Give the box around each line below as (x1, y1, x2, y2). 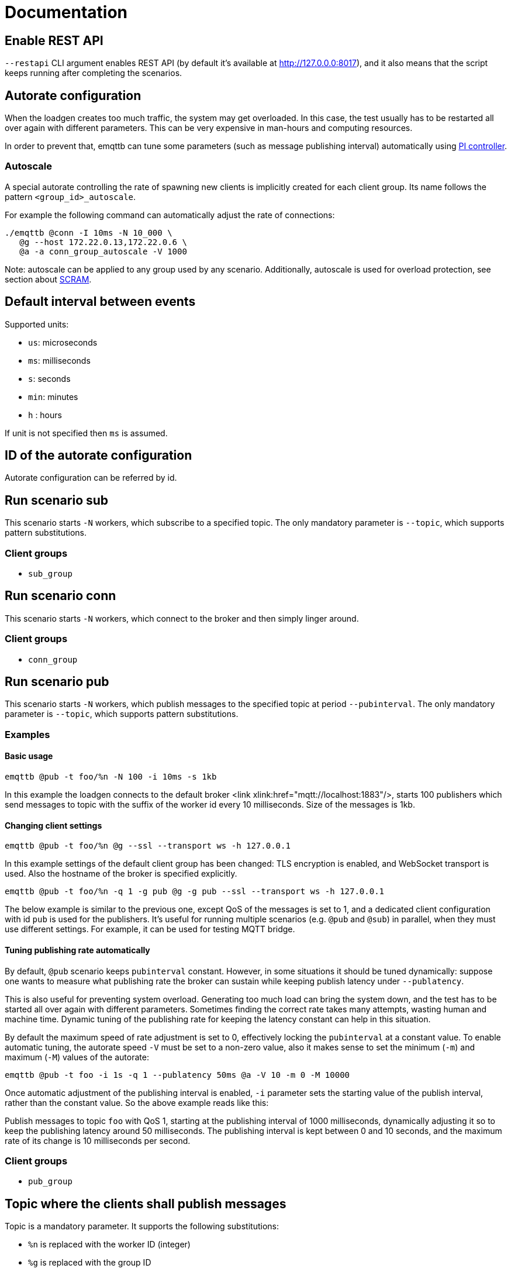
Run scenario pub (5, 674, 109, 690)
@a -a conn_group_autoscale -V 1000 (19, 246, 187, 256)
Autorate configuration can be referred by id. (5, 473, 177, 483)
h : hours (28, 409, 62, 420)
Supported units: (5, 319, 69, 329)
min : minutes (28, 391, 78, 402)
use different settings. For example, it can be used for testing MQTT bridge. (5, 924, 295, 935)
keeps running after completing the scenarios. (5, 68, 182, 78)
